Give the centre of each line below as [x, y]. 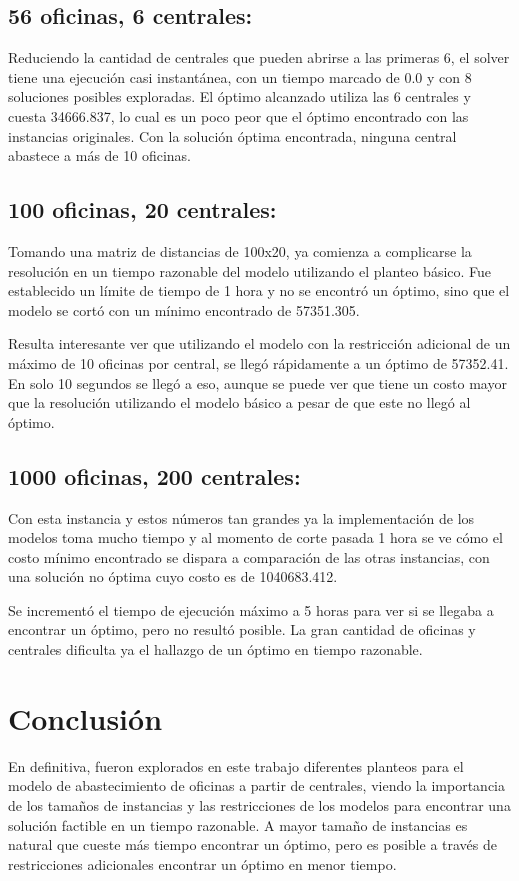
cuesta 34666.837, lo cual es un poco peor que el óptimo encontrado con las [238, 115]
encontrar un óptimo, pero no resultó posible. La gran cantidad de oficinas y [242, 629]
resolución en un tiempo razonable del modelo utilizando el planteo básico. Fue [250, 270]
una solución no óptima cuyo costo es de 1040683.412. [173, 576]
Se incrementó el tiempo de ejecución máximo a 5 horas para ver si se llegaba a [251, 609]
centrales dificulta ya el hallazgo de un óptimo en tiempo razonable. [215, 649]
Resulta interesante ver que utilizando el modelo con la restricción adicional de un [259, 343]
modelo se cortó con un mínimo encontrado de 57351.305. [184, 309]
